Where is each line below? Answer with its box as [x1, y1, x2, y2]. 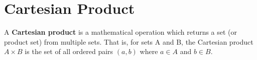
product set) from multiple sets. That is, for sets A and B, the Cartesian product [4, 36, 253, 47]
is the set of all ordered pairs [25, 46, 113, 57]
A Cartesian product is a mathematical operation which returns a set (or [4, 27, 237, 37]
